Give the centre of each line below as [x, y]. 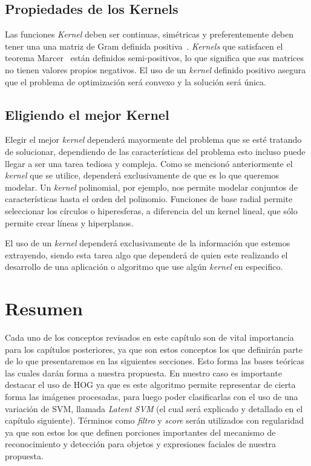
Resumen [44, 308]
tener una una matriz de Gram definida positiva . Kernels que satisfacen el [144, 46]
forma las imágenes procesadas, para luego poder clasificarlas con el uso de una [152, 396]
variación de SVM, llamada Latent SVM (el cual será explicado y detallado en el [154, 408]
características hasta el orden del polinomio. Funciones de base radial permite [149, 199]
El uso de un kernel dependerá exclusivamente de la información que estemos [148, 243]
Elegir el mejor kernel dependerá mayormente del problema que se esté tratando [153, 139]
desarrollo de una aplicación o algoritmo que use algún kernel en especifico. [144, 267]
